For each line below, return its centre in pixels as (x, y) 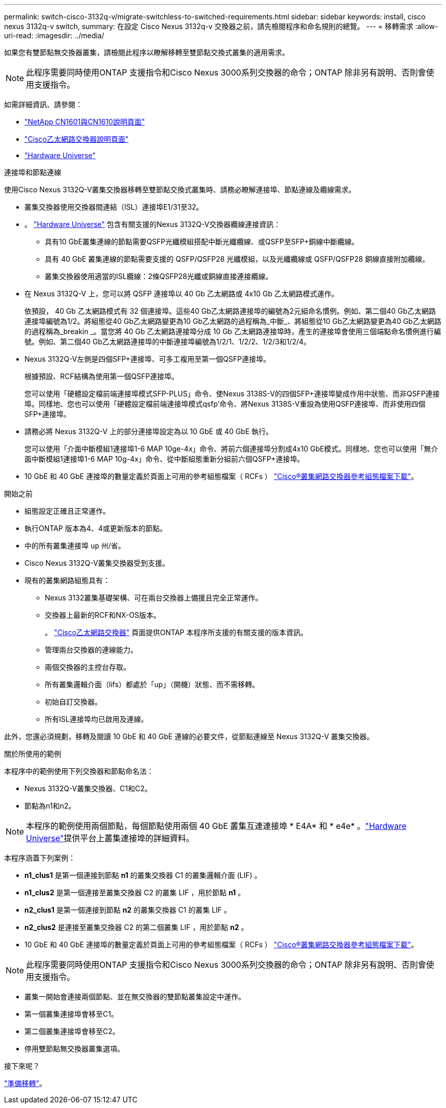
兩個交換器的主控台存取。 (88, 667)
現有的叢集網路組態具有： (67, 580)
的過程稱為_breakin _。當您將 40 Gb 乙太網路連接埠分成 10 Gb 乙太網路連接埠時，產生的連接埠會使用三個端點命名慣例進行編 (233, 331)
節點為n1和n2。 (50, 806)
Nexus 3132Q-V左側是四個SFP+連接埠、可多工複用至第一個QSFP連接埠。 (147, 359)
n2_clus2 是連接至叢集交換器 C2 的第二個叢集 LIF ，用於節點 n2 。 (136, 927)
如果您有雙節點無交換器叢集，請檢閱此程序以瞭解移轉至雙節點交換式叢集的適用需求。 (147, 52)
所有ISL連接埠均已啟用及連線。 (96, 719)
